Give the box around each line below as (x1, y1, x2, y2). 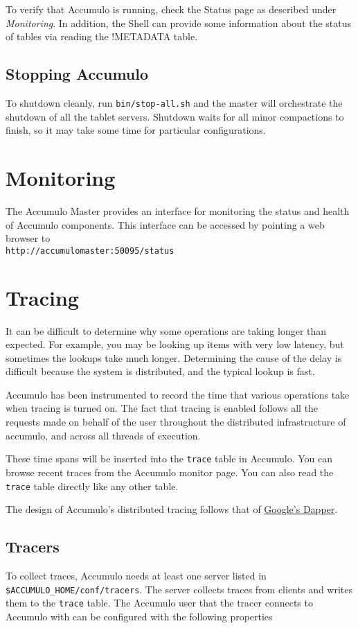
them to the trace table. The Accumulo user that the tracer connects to (6, 595, 313, 610)
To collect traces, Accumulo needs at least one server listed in (6, 568, 267, 582)
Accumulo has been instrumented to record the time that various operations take (6, 387, 350, 401)
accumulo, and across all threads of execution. (6, 428, 201, 442)
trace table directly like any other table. (6, 478, 179, 493)
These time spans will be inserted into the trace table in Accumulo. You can (6, 451, 333, 466)
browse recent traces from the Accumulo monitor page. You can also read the (6, 464, 334, 479)
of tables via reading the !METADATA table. (6, 29, 198, 44)
